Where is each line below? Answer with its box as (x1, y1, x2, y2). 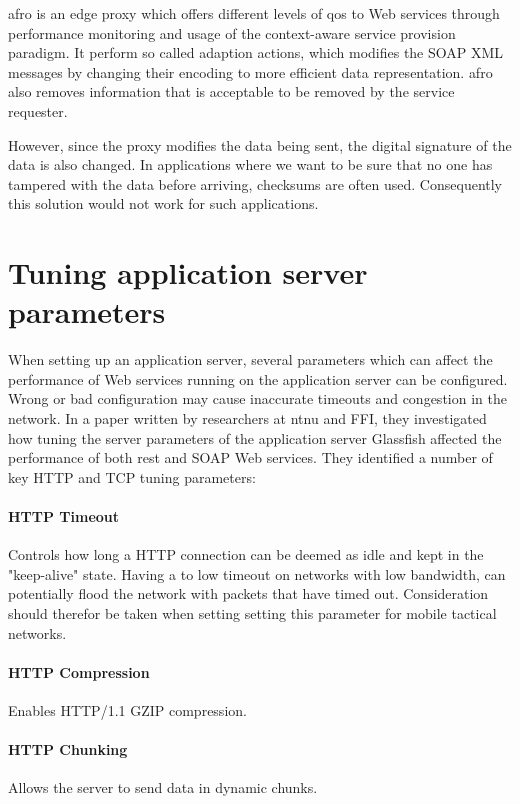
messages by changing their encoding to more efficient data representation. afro (8, 61, 493, 82)
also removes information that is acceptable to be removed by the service (8, 81, 455, 102)
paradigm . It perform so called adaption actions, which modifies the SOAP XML (8, 42, 504, 63)
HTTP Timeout (8, 506, 120, 526)
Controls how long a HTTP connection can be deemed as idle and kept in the (8, 544, 484, 565)
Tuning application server (8, 252, 368, 293)
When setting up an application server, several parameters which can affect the (8, 349, 493, 370)
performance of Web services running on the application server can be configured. (8, 368, 508, 389)
